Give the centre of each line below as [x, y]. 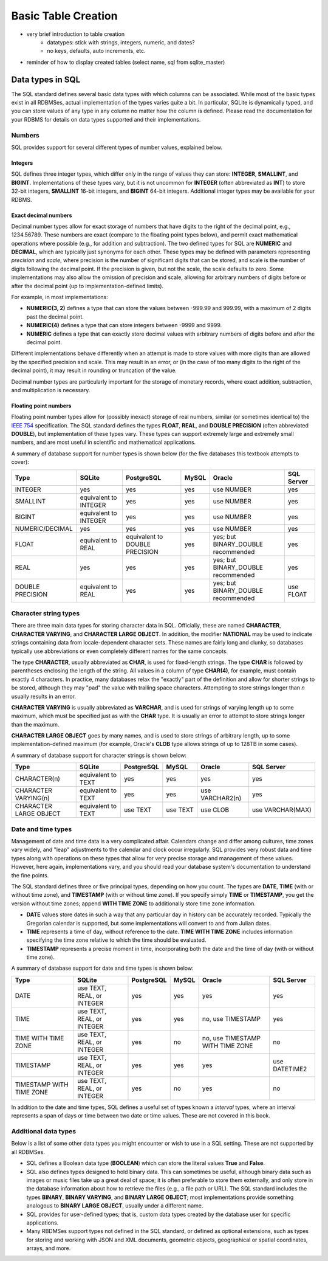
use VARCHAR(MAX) [282, 810]
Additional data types [44, 1131]
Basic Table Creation [64, 16]
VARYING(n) [32, 798]
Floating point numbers [41, 406]
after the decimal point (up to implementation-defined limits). [87, 286]
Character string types [46, 613]
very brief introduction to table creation [75, 34]
